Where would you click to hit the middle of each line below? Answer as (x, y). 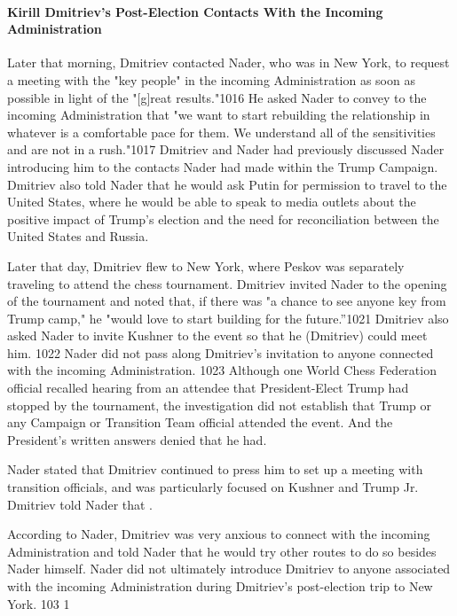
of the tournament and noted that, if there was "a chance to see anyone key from (227, 301)
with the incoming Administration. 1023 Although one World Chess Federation (222, 370)
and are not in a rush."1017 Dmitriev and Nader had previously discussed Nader (226, 149)
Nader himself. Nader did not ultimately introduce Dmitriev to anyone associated (229, 569)
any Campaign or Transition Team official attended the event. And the (200, 422)
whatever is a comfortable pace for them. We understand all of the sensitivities (221, 132)
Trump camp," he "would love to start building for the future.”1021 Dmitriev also (228, 318)
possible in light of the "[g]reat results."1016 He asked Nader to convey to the (217, 97)
